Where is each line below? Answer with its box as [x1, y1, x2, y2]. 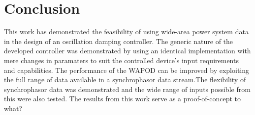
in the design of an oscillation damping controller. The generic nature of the [4, 36, 233, 46]
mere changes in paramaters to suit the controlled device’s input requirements [4, 55, 239, 65]
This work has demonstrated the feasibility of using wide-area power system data [4, 26, 249, 37]
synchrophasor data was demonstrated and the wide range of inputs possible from [4, 84, 251, 94]
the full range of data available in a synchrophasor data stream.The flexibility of [4, 74, 246, 85]
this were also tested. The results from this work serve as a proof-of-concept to [4, 93, 241, 104]
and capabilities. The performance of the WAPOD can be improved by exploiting [4, 65, 250, 75]
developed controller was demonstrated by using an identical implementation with [4, 46, 251, 56]
